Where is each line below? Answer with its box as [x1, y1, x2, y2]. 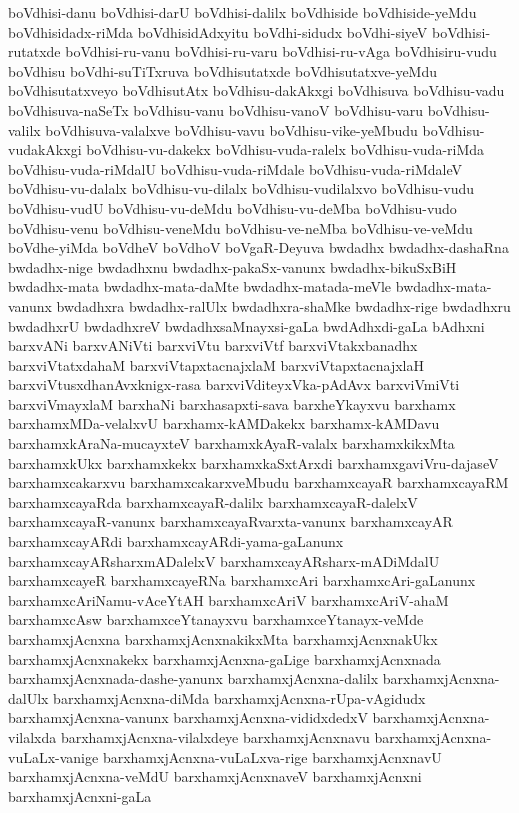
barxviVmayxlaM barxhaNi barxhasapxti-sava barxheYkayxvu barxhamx [8, 393, 456, 414]
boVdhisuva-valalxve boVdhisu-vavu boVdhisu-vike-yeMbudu [45, 119, 418, 140]
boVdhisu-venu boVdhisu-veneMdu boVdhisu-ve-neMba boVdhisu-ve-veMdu [8, 217, 473, 238]
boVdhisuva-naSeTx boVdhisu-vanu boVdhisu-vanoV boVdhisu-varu [8, 99, 424, 120]
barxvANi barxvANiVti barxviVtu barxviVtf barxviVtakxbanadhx [8, 335, 418, 356]
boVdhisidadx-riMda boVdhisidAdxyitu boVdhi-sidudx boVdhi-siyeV [8, 21, 428, 42]
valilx [8, 119, 41, 140]
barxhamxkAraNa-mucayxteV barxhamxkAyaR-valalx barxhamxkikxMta [8, 433, 455, 454]
